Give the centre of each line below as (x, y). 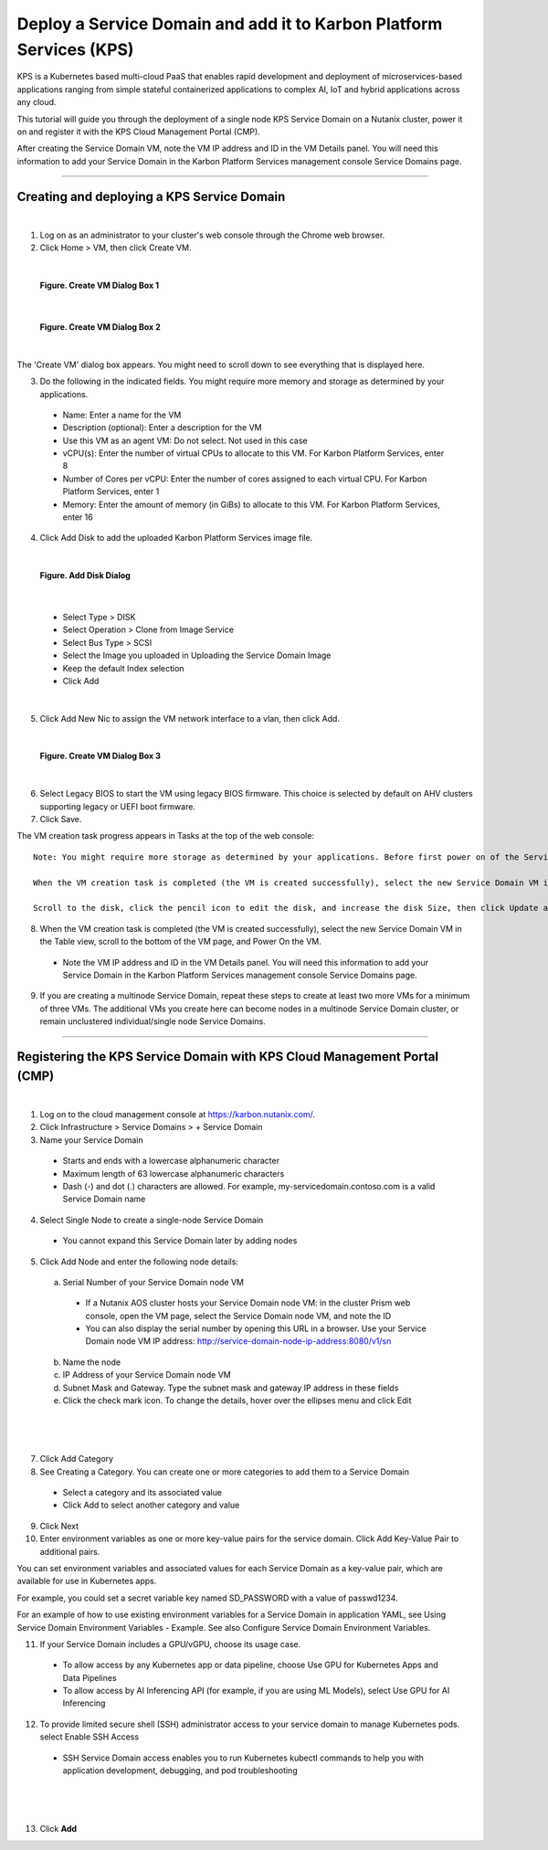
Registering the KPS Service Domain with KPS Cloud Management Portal (227, 1057)
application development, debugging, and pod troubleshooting (180, 1771)
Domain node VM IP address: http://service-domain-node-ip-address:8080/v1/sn (238, 1341)
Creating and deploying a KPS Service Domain (151, 196)
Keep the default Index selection (123, 668)
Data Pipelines (90, 1677)
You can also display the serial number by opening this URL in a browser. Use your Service (256, 1328)
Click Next (59, 1526)
